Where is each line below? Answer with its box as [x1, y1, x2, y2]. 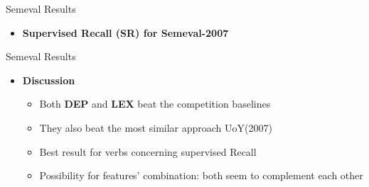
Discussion [22, 72, 75, 87]
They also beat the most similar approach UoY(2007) [39, 120, 272, 135]
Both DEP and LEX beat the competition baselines [39, 96, 271, 111]
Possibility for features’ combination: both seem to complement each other [39, 168, 363, 183]
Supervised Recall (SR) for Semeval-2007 [22, 25, 229, 40]
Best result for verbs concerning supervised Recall [39, 144, 257, 159]
